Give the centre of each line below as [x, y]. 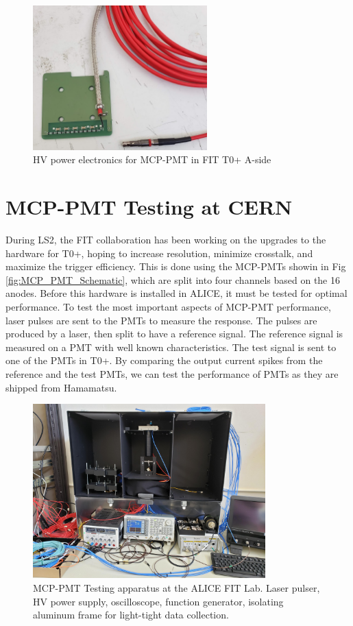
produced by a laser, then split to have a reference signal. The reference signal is [174, 334]
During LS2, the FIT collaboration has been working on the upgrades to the [166, 239]
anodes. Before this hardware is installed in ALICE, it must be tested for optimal [176, 293]
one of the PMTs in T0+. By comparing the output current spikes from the [164, 360]
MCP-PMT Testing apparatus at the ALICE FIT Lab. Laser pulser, [176, 588]
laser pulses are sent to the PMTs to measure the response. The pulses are [161, 320]
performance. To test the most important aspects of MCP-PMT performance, [168, 306]
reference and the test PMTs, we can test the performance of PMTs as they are [172, 373]
